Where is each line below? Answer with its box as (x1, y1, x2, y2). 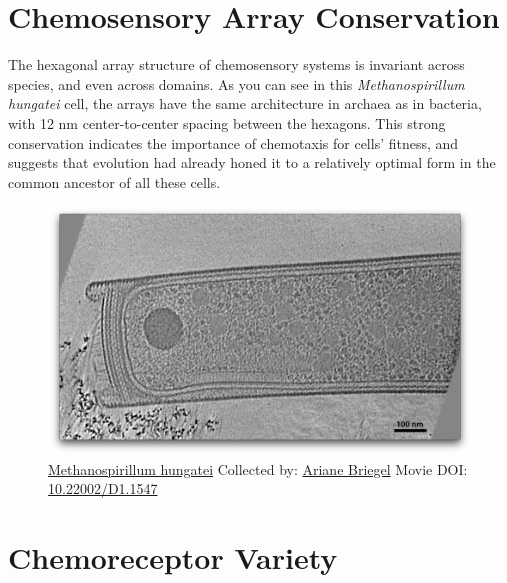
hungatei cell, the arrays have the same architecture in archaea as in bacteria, (8, 93, 482, 114)
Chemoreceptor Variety (8, 537, 338, 578)
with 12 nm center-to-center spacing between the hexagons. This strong (8, 112, 446, 133)
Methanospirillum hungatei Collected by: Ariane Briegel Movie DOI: (48, 458, 468, 479)
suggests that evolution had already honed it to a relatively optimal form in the (8, 152, 496, 173)
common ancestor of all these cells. (8, 171, 221, 192)
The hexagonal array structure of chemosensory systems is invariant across (8, 54, 465, 75)
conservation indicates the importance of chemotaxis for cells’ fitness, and (8, 132, 459, 153)
